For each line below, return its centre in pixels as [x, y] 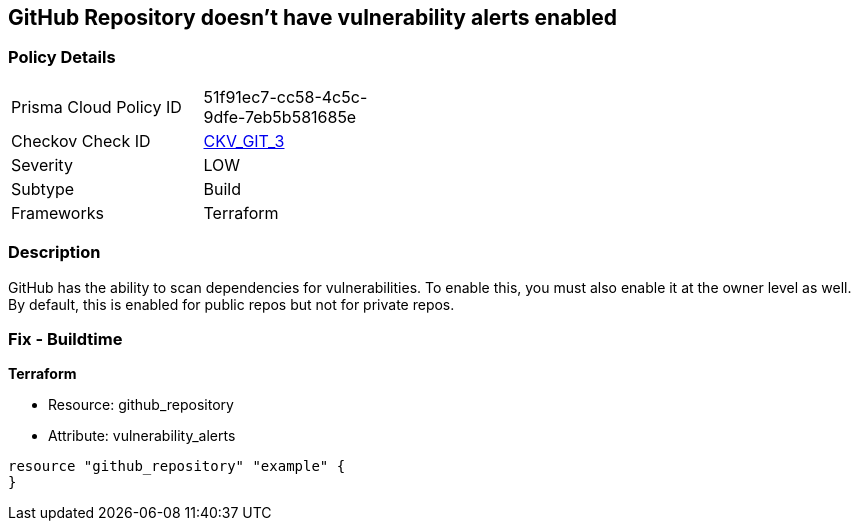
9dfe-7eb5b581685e [280, 116]
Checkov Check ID [81, 140]
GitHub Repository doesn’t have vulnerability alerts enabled [313, 17]
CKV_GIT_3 [244, 140]
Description [54, 252]
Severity [42, 164]
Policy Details [62, 57]
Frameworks [57, 212]
